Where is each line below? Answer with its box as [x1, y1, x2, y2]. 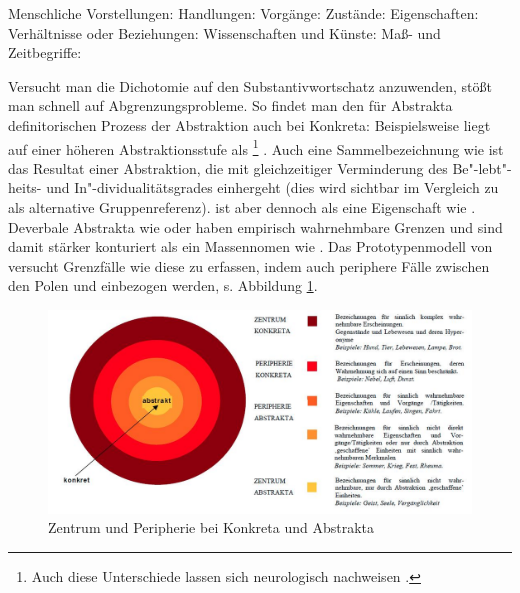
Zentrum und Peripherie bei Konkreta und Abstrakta [48, 517, 375, 538]
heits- [8, 177, 42, 198]
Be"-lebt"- [452, 157, 512, 178]
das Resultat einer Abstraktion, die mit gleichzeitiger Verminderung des [8, 157, 448, 178]
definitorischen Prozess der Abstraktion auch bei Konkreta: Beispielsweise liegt [8, 114, 491, 135]
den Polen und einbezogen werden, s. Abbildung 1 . [8, 275, 318, 296]
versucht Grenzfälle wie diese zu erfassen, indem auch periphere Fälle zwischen [8, 255, 490, 276]
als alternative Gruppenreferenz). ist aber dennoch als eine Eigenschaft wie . [8, 197, 476, 217]
